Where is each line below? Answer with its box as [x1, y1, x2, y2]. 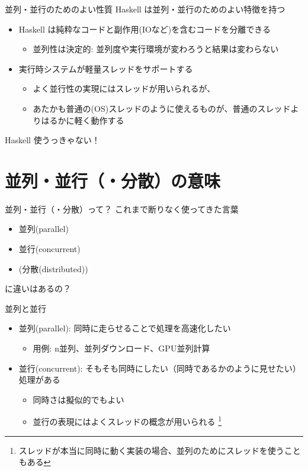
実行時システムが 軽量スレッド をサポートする [18, 62, 193, 75]
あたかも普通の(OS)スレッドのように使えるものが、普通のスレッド [33, 102, 291, 114]
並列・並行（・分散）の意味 [5, 168, 221, 192]
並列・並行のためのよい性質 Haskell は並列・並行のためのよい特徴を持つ [5, 3, 285, 15]
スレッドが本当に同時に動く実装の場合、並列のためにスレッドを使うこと [18, 444, 301, 456]
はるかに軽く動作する [41, 114, 124, 126]
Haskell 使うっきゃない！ [5, 134, 100, 146]
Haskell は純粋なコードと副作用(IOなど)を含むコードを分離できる [18, 22, 271, 35]
